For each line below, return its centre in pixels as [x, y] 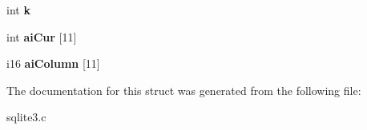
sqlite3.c [26, 117]
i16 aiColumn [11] [53, 63]
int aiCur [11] [42, 36]
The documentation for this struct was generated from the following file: [184, 90]
